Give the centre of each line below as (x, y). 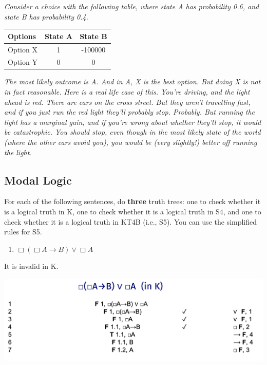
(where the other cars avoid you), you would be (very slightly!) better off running (131, 142)
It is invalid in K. (31, 266)
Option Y (23, 62)
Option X (23, 49)
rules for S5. (23, 232)
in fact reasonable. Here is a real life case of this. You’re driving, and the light (127, 92)
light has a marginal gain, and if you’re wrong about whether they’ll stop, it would (133, 122)
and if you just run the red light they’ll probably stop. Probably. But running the (129, 112)
